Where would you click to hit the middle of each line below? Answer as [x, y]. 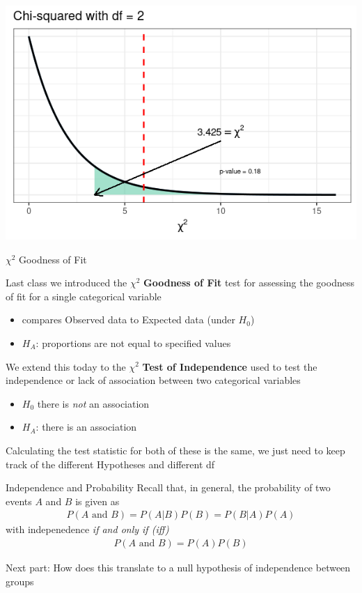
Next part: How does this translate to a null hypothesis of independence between [178, 567]
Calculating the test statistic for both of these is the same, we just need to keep [175, 450]
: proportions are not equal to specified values [133, 342]
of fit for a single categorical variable [84, 296]
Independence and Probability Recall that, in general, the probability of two [168, 487]
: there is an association [86, 427]
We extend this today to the [66, 366]
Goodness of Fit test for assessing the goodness [249, 283]
